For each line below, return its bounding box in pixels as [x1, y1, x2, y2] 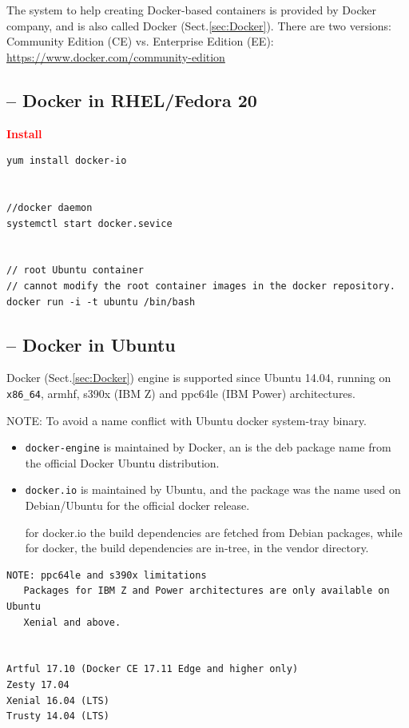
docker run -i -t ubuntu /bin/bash [6, 296, 196, 308]
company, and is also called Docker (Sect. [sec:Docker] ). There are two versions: [6, 17, 391, 34]
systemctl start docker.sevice [6, 217, 173, 229]
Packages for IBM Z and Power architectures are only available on [23, 585, 390, 597]
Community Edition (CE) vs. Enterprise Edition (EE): [6, 33, 274, 50]
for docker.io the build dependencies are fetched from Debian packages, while [25, 523, 403, 540]
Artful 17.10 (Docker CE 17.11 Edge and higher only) [6, 663, 299, 675]
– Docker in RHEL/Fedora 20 [6, 87, 257, 112]
